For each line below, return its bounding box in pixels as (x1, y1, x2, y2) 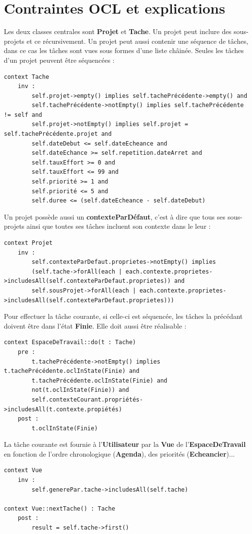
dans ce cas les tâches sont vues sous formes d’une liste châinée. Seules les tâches (4, 45, 244, 55)
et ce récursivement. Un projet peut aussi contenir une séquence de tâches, (26, 36, 249, 46)
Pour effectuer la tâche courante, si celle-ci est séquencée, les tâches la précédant (4, 311, 243, 321)
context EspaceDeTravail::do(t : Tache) (4, 339, 136, 346)
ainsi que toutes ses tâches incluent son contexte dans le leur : (26, 221, 211, 231)
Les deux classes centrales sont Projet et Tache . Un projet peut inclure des (4, 26, 232, 37)
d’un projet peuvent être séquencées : (4, 55, 115, 65)
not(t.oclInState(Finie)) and (32, 387, 129, 394)
